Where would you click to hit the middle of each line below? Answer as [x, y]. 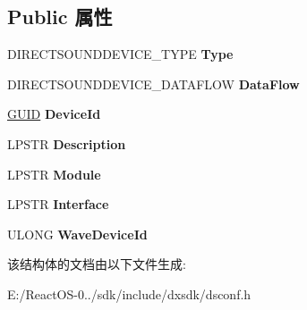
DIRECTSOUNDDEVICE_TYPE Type [120, 54]
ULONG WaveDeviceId [77, 234]
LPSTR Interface [58, 204]
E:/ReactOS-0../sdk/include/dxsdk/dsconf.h [129, 293]
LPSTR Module [54, 174]
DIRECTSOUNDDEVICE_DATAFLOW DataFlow [153, 84]
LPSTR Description [67, 143]
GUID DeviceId [54, 114]
